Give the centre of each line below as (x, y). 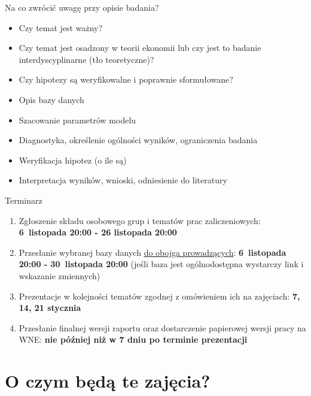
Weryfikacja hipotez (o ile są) (73, 160)
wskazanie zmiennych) (60, 275)
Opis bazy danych (51, 99)
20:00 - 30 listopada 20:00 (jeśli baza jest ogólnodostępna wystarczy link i (161, 264)
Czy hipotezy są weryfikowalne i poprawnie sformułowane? (126, 79)
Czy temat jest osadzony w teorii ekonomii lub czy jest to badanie (140, 48)
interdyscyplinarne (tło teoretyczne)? (86, 59)
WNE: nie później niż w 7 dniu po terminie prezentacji (133, 339)
